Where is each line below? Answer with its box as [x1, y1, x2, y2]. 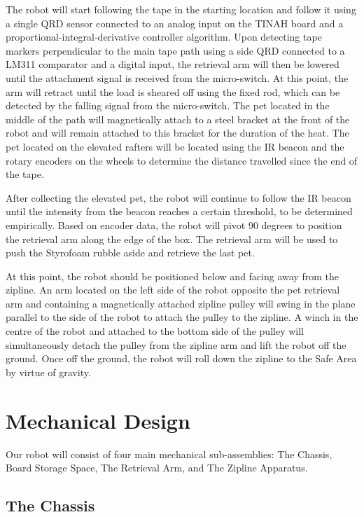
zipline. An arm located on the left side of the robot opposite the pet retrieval [6, 282, 340, 297]
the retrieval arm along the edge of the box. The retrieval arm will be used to [6, 231, 338, 246]
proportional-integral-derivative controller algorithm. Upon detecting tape [6, 29, 322, 44]
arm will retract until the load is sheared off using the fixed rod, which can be [6, 84, 340, 99]
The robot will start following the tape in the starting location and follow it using [6, 2, 356, 16]
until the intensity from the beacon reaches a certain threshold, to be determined [6, 204, 353, 219]
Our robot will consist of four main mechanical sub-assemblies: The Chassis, [6, 446, 332, 461]
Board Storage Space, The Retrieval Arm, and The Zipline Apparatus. [6, 460, 308, 475]
